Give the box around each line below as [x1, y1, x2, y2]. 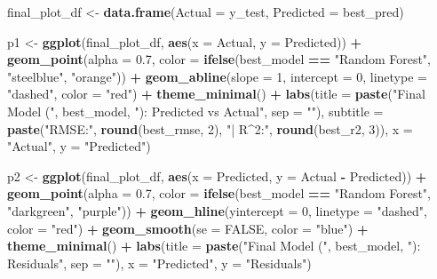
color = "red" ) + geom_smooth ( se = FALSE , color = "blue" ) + [7, 219, 369, 237]
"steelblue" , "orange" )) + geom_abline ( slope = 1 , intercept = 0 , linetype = [7, 67, 427, 85]
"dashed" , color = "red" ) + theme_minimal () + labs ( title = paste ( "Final [7, 84, 425, 103]
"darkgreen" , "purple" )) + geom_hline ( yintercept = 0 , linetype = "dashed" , [7, 201, 427, 219]
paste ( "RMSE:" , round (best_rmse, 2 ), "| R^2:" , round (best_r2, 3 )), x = [7, 119, 413, 138]
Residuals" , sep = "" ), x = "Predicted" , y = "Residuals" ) [7, 253, 312, 272]
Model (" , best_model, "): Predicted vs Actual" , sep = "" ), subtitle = [7, 101, 384, 120]
